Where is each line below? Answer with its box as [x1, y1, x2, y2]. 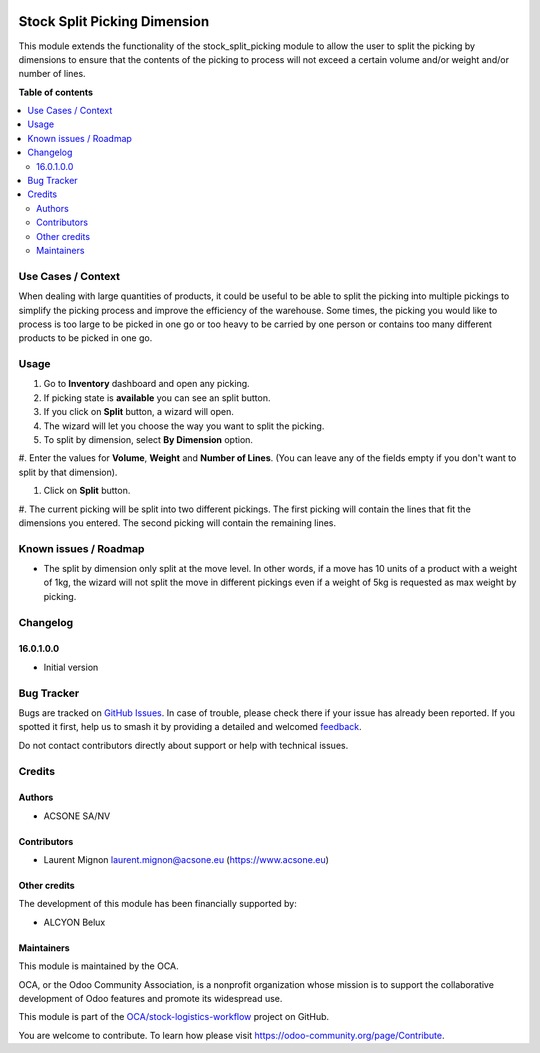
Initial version [43, 661, 99, 673]
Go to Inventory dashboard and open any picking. [43, 378, 250, 390]
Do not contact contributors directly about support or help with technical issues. [18, 739, 349, 751]
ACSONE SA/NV [43, 810, 111, 822]
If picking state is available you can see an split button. [43, 391, 271, 404]
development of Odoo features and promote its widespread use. [18, 993, 283, 1005]
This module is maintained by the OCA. [18, 960, 179, 972]
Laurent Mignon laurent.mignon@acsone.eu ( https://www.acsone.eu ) [43, 854, 330, 866]
